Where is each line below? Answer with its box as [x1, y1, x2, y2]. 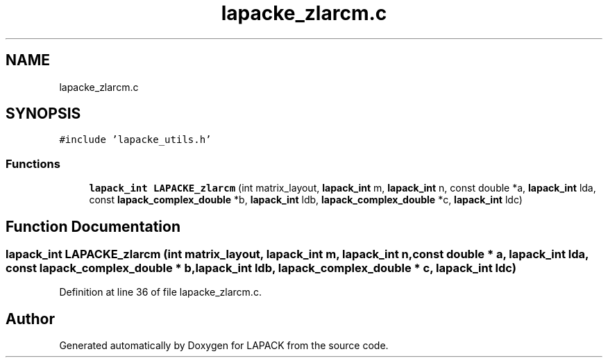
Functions [6, 156, 60, 171]
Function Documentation [6, 217, 180, 235]
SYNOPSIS [6, 105, 81, 123]
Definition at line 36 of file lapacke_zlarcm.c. [59, 286, 262, 298]
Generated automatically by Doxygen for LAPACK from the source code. [59, 339, 389, 352]
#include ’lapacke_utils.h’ [59, 134, 212, 146]
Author [6, 310, 55, 328]
